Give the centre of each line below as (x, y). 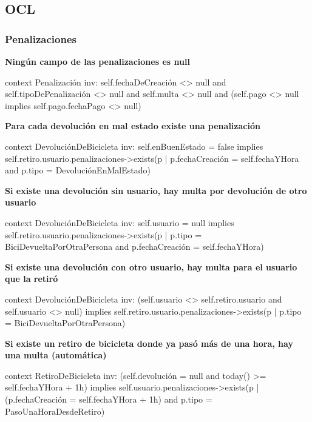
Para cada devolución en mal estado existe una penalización (133, 126)
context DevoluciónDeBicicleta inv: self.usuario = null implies (120, 222)
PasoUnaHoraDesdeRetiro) (55, 411)
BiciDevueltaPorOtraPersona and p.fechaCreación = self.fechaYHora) (134, 246)
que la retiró (32, 279)
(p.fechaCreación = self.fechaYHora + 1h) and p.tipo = (109, 399)
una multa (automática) (56, 355)
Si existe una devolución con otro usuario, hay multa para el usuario (151, 266)
